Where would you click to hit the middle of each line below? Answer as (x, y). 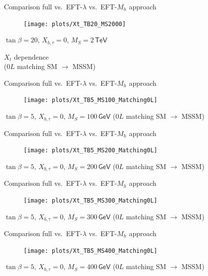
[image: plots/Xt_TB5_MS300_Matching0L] (91, 200)
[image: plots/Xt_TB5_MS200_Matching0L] (91, 151)
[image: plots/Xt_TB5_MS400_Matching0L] (91, 251)
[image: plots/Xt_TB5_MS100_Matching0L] (91, 100)
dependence (31, 56)
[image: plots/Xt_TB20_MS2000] (75, 24)
